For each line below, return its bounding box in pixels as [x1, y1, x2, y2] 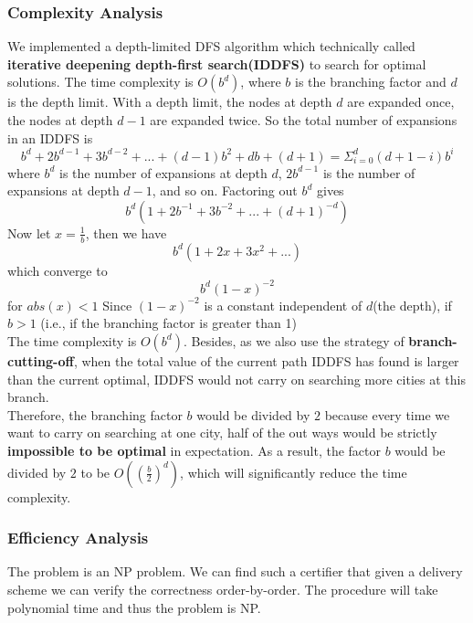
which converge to [7, 260, 108, 280]
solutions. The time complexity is [7, 72, 194, 91]
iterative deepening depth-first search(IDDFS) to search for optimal [7, 54, 426, 73]
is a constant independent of [204, 295, 363, 314]
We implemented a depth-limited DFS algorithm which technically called [7, 37, 415, 56]
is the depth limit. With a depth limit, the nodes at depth [7, 92, 332, 111]
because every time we [324, 405, 450, 424]
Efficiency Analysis [7, 526, 149, 549]
